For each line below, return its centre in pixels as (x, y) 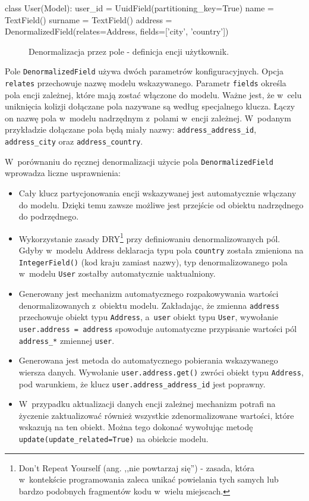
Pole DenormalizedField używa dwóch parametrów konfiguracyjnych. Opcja (144, 71)
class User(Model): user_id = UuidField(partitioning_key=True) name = (139, 8)
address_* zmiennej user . (67, 340)
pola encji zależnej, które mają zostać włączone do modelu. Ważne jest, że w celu (153, 94)
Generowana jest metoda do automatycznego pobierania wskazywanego (148, 360)
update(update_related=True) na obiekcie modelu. (113, 438)
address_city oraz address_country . (74, 141)
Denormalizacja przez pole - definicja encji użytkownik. (129, 51)
